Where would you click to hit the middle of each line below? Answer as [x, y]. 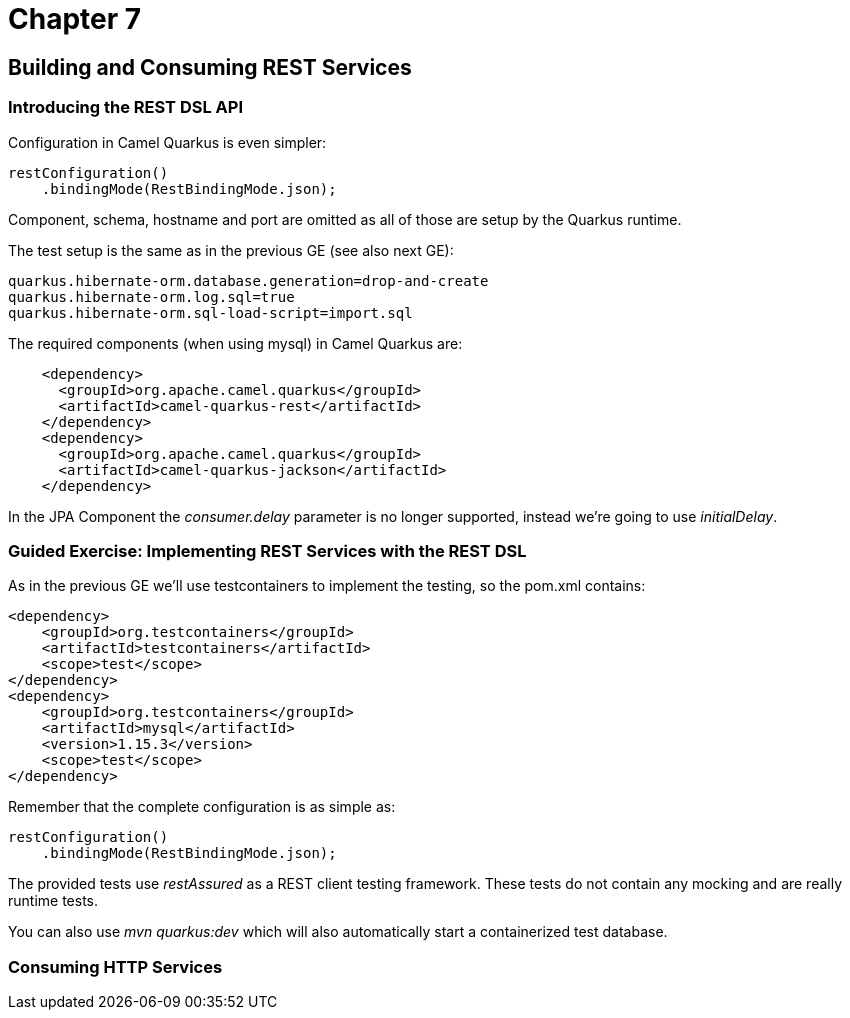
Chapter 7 [75, 19]
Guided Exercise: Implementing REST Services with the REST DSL [267, 550]
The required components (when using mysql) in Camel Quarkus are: [235, 343]
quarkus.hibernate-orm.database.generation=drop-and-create [248, 280]
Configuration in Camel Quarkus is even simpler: [167, 142]
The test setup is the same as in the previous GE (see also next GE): [231, 250]
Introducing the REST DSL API [125, 107]
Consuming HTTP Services [115, 966]
